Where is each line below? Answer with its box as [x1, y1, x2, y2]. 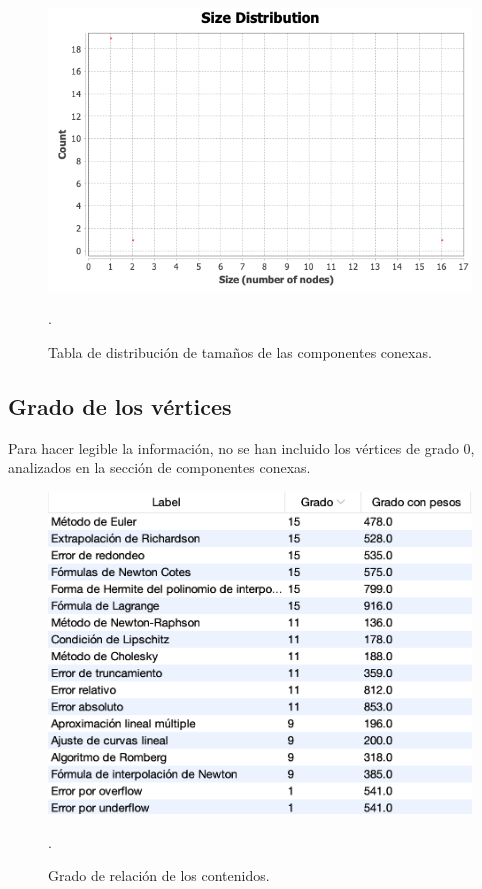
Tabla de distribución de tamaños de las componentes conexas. [48, 341, 432, 362]
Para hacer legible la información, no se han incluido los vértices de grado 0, [8, 437, 475, 458]
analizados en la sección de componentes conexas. [8, 457, 311, 478]
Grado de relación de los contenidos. [48, 865, 270, 886]
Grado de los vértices [8, 390, 232, 421]
